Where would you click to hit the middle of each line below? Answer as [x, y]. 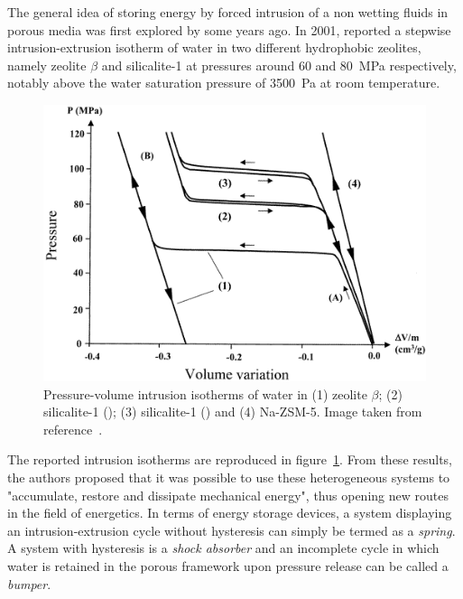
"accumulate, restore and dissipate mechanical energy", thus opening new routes [228, 495]
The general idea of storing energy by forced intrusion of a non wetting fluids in [228, 12]
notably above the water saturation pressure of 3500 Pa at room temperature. [224, 83]
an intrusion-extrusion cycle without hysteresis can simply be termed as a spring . [231, 530]
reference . [73, 429]
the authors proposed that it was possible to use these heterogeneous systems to [229, 477]
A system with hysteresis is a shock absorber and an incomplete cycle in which [223, 548]
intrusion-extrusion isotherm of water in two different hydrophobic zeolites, [214, 47]
